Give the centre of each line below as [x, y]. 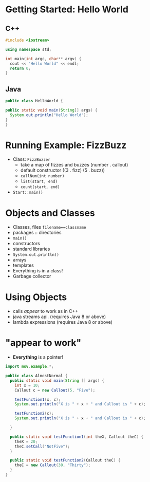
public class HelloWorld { [34, 101]
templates [23, 265]
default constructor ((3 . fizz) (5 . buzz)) [63, 170]
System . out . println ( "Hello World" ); [49, 115]
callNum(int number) [42, 176]
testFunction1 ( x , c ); [38, 399]
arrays [20, 260]
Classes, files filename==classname [49, 227]
